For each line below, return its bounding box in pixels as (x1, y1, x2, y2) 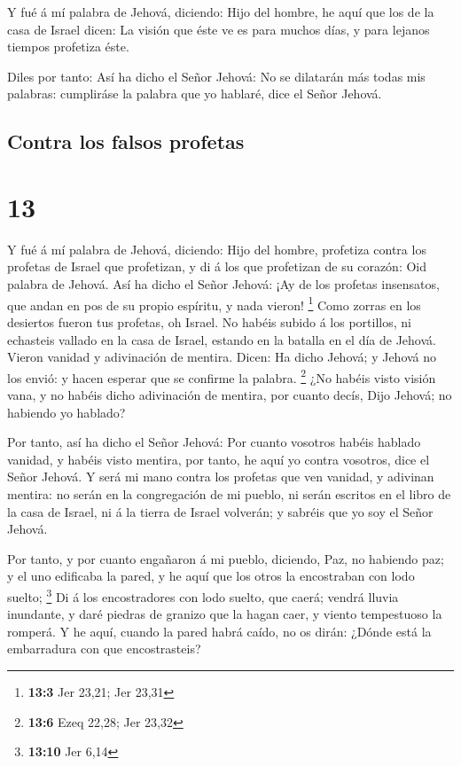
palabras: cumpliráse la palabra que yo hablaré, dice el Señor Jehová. (7, 84, 382, 103)
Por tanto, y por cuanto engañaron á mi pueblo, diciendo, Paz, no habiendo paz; (7, 549, 444, 567)
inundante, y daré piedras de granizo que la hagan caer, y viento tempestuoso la (7, 605, 442, 623)
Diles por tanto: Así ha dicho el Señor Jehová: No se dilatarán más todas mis (7, 66, 426, 85)
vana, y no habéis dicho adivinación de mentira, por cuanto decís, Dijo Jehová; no (7, 385, 452, 403)
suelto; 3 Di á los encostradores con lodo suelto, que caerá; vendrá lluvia (7, 584, 399, 606)
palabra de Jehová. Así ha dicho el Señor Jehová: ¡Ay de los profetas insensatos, (7, 275, 440, 293)
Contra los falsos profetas (7, 128, 245, 155)
